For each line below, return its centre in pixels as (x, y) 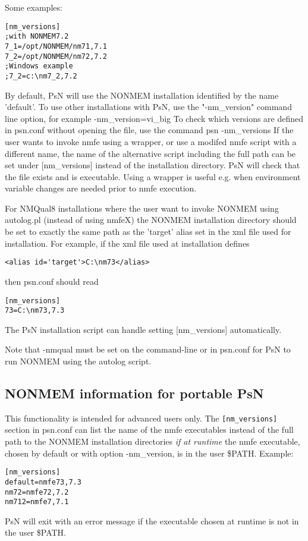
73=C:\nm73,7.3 (35, 311)
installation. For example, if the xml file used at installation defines (127, 243)
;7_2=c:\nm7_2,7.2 (41, 76)
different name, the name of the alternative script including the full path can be (150, 153)
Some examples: (34, 7)
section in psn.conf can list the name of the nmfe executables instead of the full (149, 430)
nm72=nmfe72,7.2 (37, 492)
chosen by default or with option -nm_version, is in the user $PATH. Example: (149, 453)
